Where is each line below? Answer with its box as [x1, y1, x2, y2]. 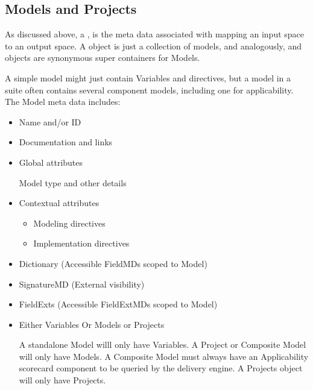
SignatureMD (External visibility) [19, 277, 145, 290]
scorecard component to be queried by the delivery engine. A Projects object [19, 362, 303, 374]
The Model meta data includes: [5, 95, 121, 108]
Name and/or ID [19, 115, 81, 128]
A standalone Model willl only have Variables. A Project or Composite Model [19, 338, 306, 351]
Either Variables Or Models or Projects [19, 318, 165, 330]
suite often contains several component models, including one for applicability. [5, 83, 294, 96]
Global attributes [19, 156, 83, 168]
